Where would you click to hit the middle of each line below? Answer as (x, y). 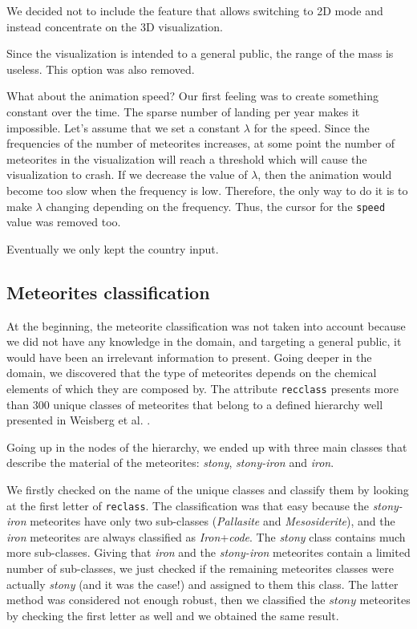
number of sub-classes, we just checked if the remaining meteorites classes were (200, 568)
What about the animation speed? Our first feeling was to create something (192, 96)
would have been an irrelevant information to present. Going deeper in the (189, 357)
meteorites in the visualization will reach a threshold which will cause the (187, 158)
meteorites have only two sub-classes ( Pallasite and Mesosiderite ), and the (213, 521)
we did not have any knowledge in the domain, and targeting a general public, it (204, 341)
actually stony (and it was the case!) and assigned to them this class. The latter (202, 584)
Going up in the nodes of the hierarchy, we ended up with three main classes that (207, 446)
